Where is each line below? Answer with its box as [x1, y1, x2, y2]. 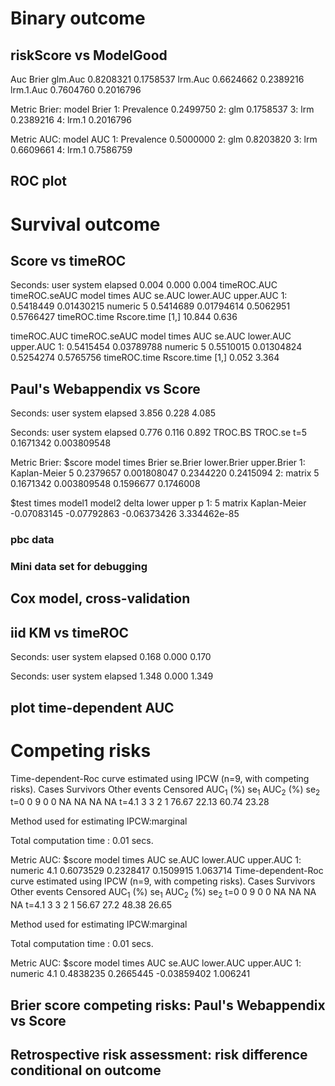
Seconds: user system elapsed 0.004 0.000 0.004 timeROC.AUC [10, 279, 278, 291]
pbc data [10, 533, 55, 547]
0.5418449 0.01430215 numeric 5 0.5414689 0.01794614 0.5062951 [10, 300, 291, 312]
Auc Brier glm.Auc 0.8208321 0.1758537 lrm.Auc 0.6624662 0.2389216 [10, 73, 305, 85]
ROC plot [10, 173, 67, 190]
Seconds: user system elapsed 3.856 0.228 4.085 [10, 407, 217, 419]
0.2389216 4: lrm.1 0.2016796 [10, 114, 132, 126]
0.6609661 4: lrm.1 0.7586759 [10, 144, 133, 156]
